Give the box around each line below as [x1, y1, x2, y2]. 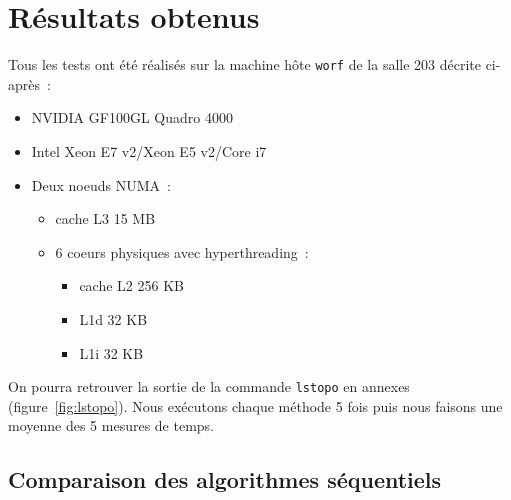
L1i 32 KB [79, 342, 144, 363]
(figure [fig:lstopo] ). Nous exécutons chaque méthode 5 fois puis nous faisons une [8, 395, 503, 416]
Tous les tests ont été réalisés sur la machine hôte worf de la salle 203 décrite [8, 54, 481, 75]
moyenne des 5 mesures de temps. [8, 415, 215, 436]
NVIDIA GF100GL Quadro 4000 [31, 107, 233, 128]
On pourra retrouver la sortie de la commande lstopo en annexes [8, 376, 410, 397]
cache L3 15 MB [55, 208, 156, 229]
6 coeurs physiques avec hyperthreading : [55, 241, 309, 262]
